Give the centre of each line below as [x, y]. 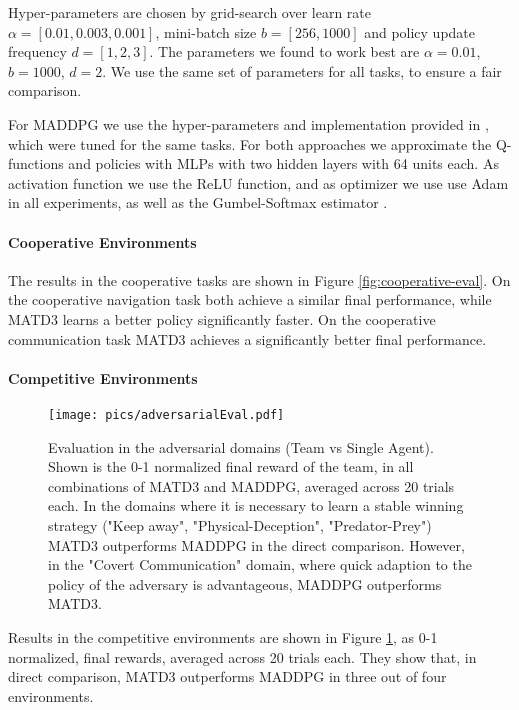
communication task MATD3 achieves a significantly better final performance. [247, 338]
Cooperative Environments [102, 241]
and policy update [420, 31]
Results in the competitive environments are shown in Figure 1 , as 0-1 [223, 636]
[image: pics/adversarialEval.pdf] [166, 414]
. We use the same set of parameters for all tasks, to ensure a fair [302, 70]
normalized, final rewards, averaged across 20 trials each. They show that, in [242, 656]
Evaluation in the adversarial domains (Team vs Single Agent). [241, 446]
